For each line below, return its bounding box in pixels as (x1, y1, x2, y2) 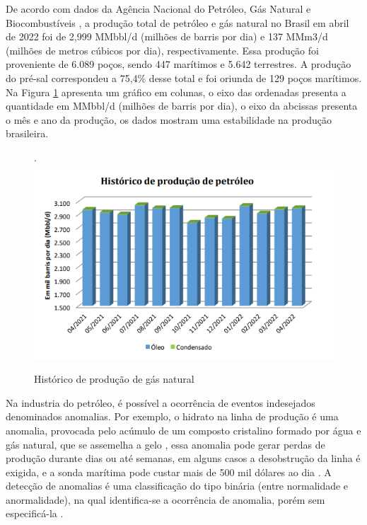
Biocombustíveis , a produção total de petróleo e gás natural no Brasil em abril (6, 15, 349, 30)
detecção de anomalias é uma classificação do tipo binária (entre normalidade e (6, 478, 349, 493)
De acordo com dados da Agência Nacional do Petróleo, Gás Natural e (6, 1, 311, 16)
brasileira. (6, 126, 49, 141)
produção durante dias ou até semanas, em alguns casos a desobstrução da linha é (6, 451, 361, 466)
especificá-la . (6, 506, 64, 521)
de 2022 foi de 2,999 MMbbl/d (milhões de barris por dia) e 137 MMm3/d (6, 29, 328, 44)
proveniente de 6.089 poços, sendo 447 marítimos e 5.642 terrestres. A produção (6, 57, 351, 71)
